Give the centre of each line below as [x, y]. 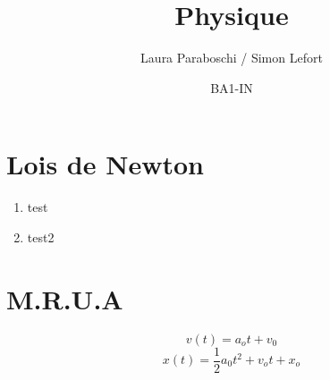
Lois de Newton [105, 164]
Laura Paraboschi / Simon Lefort [232, 58]
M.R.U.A [65, 298]
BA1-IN [232, 87]
